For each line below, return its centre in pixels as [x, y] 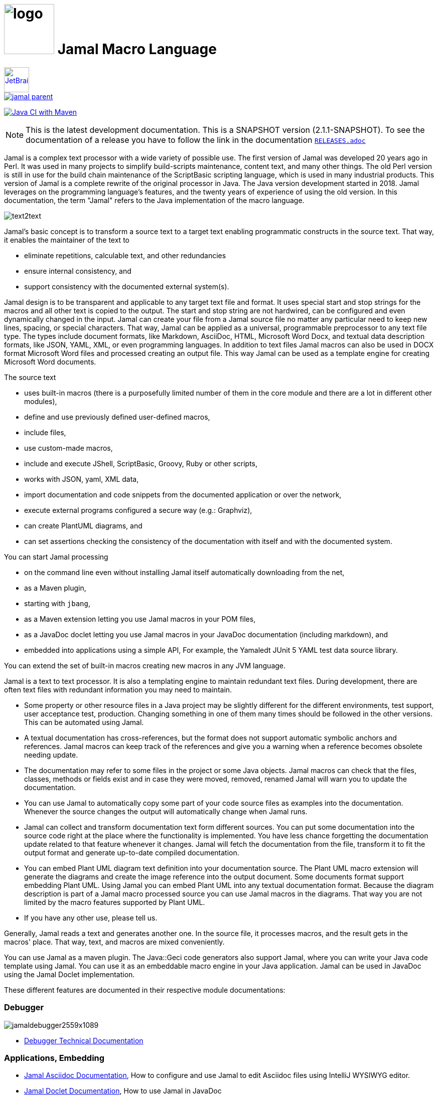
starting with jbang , [57, 603]
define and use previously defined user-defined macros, [117, 417]
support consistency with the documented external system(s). [127, 286]
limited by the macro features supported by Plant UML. [115, 902]
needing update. [51, 755]
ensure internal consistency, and [78, 271]
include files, [45, 432]
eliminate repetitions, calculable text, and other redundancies [125, 255]
